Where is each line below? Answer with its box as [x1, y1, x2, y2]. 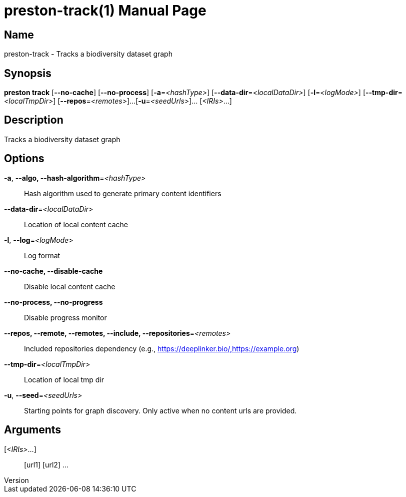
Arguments [4, 423, 61, 436]
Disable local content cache [24, 282, 115, 291]
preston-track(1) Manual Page [4, 2, 206, 19]
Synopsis [4, 67, 51, 80]
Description [4, 114, 63, 127]
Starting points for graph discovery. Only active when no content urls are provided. [24, 406, 297, 415]
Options [4, 152, 44, 165]
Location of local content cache [24, 220, 128, 229]
